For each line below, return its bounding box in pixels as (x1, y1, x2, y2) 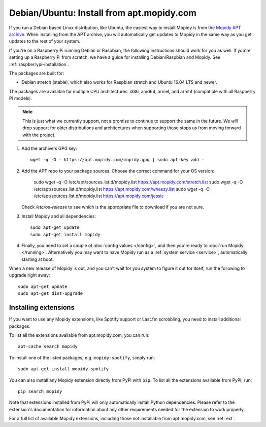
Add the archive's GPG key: (21, 145, 77, 151)
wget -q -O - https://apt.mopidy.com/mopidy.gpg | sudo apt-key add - (30, 157, 204, 163)
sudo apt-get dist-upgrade (18, 291, 83, 296)
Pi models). (9, 95, 32, 101)
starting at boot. (21, 256, 54, 262)
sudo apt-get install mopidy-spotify (18, 366, 109, 372)
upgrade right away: (9, 272, 50, 278)
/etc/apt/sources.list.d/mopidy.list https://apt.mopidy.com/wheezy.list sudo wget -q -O (33, 186, 210, 192)
